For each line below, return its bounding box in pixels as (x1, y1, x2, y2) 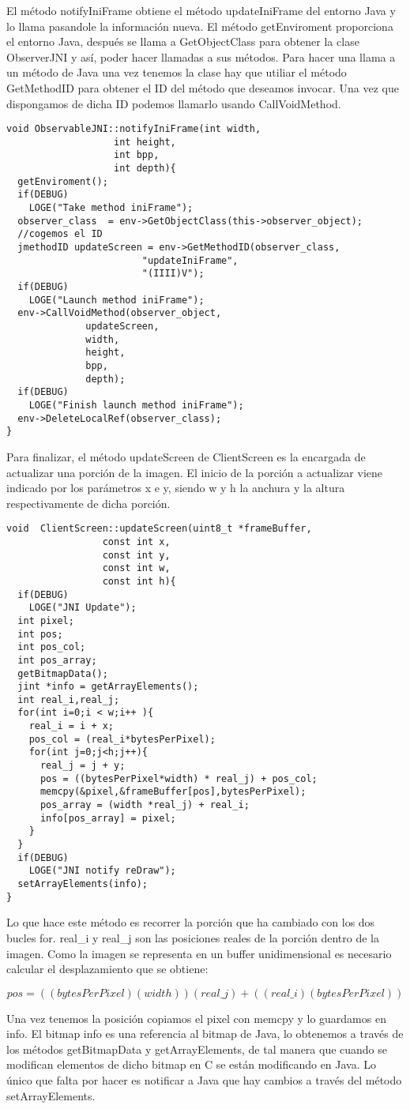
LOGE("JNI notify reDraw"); (28, 865, 176, 877)
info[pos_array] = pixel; (39, 812, 176, 824)
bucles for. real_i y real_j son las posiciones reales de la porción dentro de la (6, 929, 380, 945)
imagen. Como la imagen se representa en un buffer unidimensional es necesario (6, 945, 392, 961)
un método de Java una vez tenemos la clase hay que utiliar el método (6, 64, 347, 81)
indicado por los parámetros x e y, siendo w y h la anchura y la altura (6, 479, 345, 496)
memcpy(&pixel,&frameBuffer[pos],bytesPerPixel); (39, 786, 307, 798)
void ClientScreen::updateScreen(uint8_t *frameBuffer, (6, 523, 312, 535)
